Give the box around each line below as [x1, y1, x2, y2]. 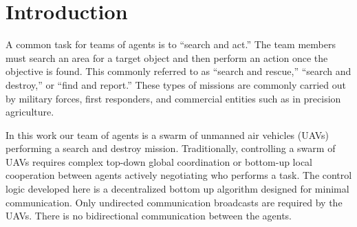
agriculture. [6, 105, 54, 119]
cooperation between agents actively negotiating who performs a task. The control [6, 168, 352, 182]
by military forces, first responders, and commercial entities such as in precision [6, 91, 341, 105]
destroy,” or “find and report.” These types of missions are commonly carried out [6, 77, 346, 91]
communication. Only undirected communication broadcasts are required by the [6, 195, 343, 209]
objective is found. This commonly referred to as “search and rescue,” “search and [6, 64, 351, 78]
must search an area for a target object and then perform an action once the [6, 50, 328, 65]
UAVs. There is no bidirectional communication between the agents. [6, 208, 292, 223]
